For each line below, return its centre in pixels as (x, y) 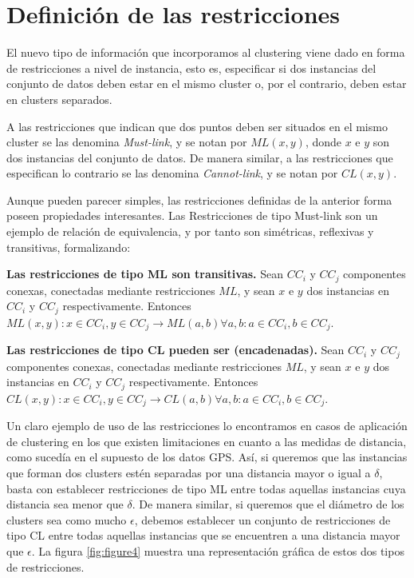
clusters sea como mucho (67, 519)
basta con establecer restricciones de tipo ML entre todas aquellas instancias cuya (206, 488)
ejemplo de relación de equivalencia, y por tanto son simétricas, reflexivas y (190, 231)
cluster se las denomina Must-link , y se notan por (127, 142)
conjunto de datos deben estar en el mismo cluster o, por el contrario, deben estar (207, 84)
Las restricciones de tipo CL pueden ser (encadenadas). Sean (175, 350)
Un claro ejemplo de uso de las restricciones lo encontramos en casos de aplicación (207, 426)
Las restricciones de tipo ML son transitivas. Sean (145, 274)
